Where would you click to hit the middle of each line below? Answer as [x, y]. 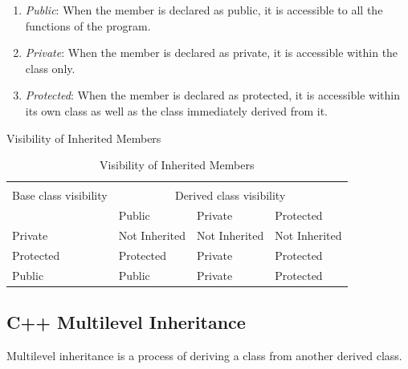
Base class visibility [60, 195]
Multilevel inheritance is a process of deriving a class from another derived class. [204, 355]
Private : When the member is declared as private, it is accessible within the [212, 53]
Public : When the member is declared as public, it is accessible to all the [204, 10]
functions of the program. [88, 25]
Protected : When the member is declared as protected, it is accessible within [212, 95]
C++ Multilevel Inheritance [126, 322]
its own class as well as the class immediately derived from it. [177, 110]
